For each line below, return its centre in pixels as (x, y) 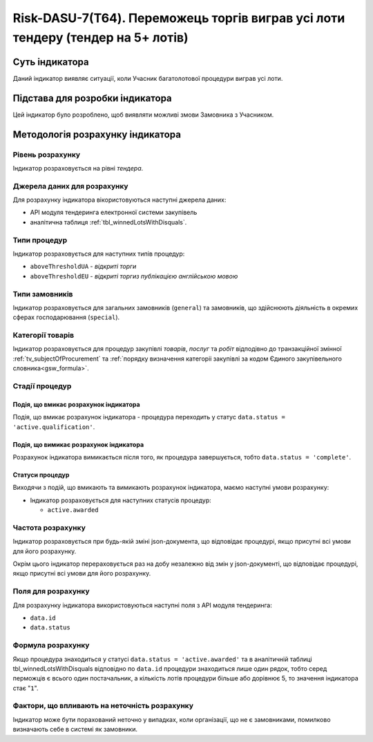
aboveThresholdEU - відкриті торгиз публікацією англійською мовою (134, 276)
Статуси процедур (41, 475)
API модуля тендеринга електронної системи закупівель (114, 212)
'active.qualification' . (54, 427)
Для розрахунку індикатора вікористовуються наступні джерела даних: (119, 200)
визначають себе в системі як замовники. (75, 730)
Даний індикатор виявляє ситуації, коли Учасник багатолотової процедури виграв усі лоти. (148, 78)
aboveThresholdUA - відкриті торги (83, 267)
